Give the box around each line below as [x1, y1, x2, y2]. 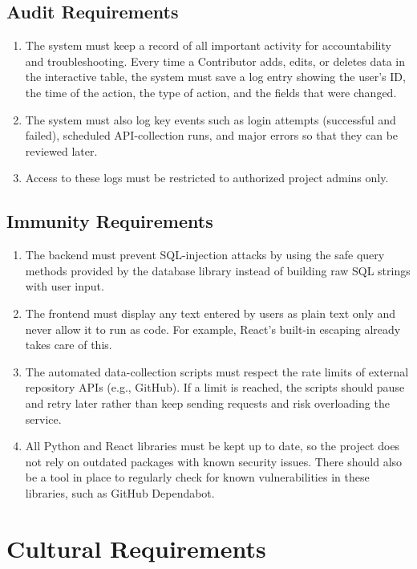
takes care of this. [25, 336, 112, 353]
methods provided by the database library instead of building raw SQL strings [25, 262, 411, 278]
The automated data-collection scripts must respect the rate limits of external [25, 363, 409, 380]
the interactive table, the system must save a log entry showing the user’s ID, [25, 68, 406, 85]
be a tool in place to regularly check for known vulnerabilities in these [25, 469, 370, 486]
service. [25, 410, 62, 427]
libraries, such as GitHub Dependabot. [25, 484, 215, 501]
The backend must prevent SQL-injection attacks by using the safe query [25, 246, 385, 263]
